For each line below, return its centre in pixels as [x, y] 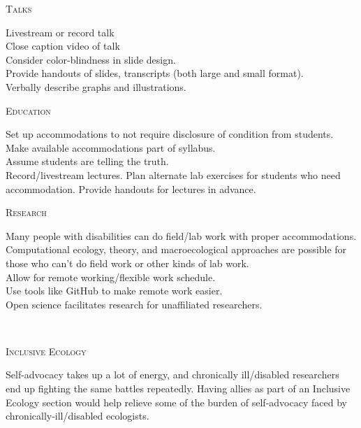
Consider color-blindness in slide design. [91, 59]
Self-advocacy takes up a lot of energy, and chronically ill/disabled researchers [172, 374]
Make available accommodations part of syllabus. [111, 147]
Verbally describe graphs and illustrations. [96, 86]
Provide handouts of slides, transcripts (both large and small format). [155, 73]
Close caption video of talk [63, 46]
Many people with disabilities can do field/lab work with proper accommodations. [181, 235]
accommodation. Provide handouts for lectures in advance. [131, 188]
